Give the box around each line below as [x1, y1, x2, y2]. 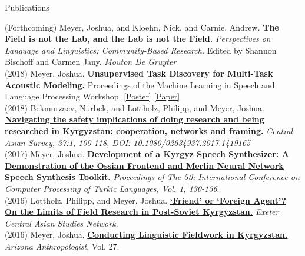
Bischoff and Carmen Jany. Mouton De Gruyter [5, 55, 177, 68]
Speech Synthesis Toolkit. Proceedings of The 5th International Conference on [5, 171, 300, 183]
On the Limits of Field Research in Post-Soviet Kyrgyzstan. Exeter [5, 205, 279, 218]
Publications [5, 1, 49, 13]
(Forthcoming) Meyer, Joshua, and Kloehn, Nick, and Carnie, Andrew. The [5, 21, 279, 33]
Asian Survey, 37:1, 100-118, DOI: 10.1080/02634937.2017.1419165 [5, 136, 251, 148]
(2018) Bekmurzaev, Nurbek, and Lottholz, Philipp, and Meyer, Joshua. [5, 101, 264, 114]
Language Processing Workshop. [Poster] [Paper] [5, 90, 180, 102]
